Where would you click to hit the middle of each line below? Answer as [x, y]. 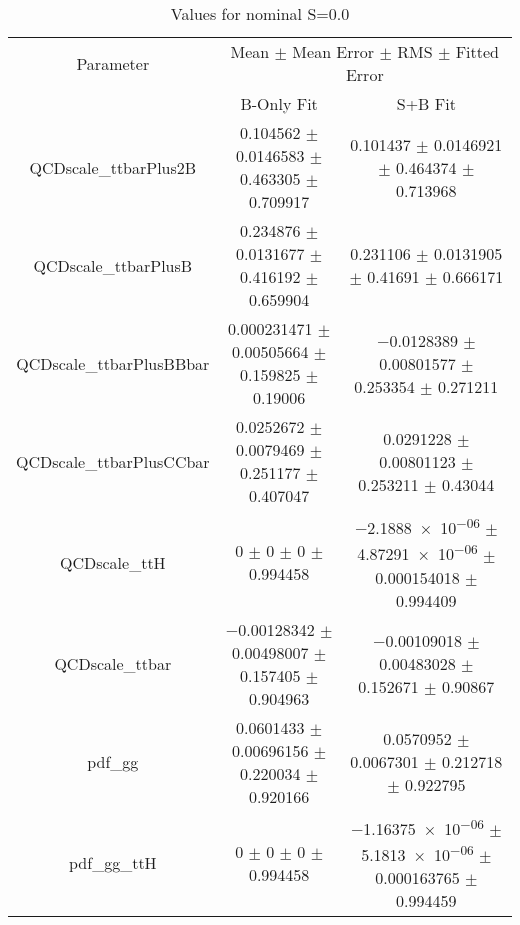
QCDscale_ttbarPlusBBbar [113, 363]
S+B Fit [426, 103]
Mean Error [333, 51]
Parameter [113, 63]
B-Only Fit [279, 103]
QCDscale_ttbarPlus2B [113, 167]
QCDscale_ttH [112, 562]
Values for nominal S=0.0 [260, 13]
